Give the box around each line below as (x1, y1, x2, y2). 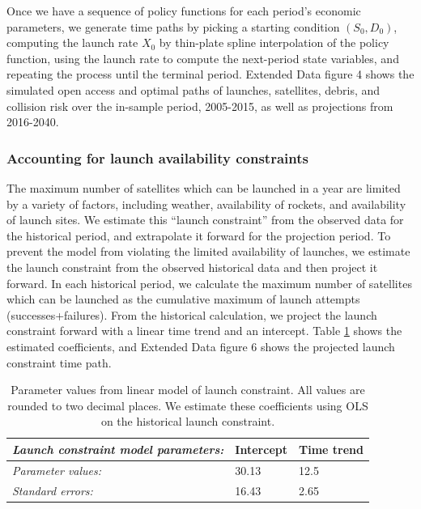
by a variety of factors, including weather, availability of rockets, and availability (6, 195, 406, 212)
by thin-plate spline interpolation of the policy (159, 34, 389, 51)
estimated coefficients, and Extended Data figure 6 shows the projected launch (6, 337, 395, 354)
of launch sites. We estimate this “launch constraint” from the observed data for (6, 211, 404, 228)
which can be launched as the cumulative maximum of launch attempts (6, 291, 360, 308)
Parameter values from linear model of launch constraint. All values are (11, 381, 365, 398)
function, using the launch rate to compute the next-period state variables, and (6, 49, 399, 66)
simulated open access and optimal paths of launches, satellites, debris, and (6, 81, 381, 98)
